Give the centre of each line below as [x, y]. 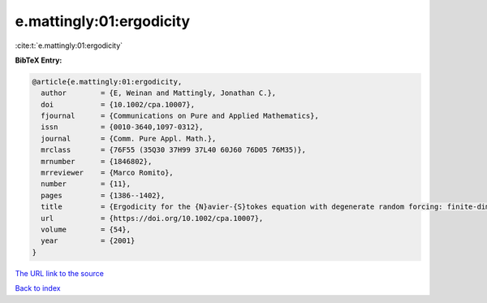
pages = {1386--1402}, [103, 195]
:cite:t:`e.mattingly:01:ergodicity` [69, 45]
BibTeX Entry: [39, 60]
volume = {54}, [86, 229]
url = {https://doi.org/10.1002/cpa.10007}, [152, 218]
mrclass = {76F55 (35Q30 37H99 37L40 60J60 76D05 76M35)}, [174, 150]
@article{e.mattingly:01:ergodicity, [107, 82]
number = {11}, [86, 184]
